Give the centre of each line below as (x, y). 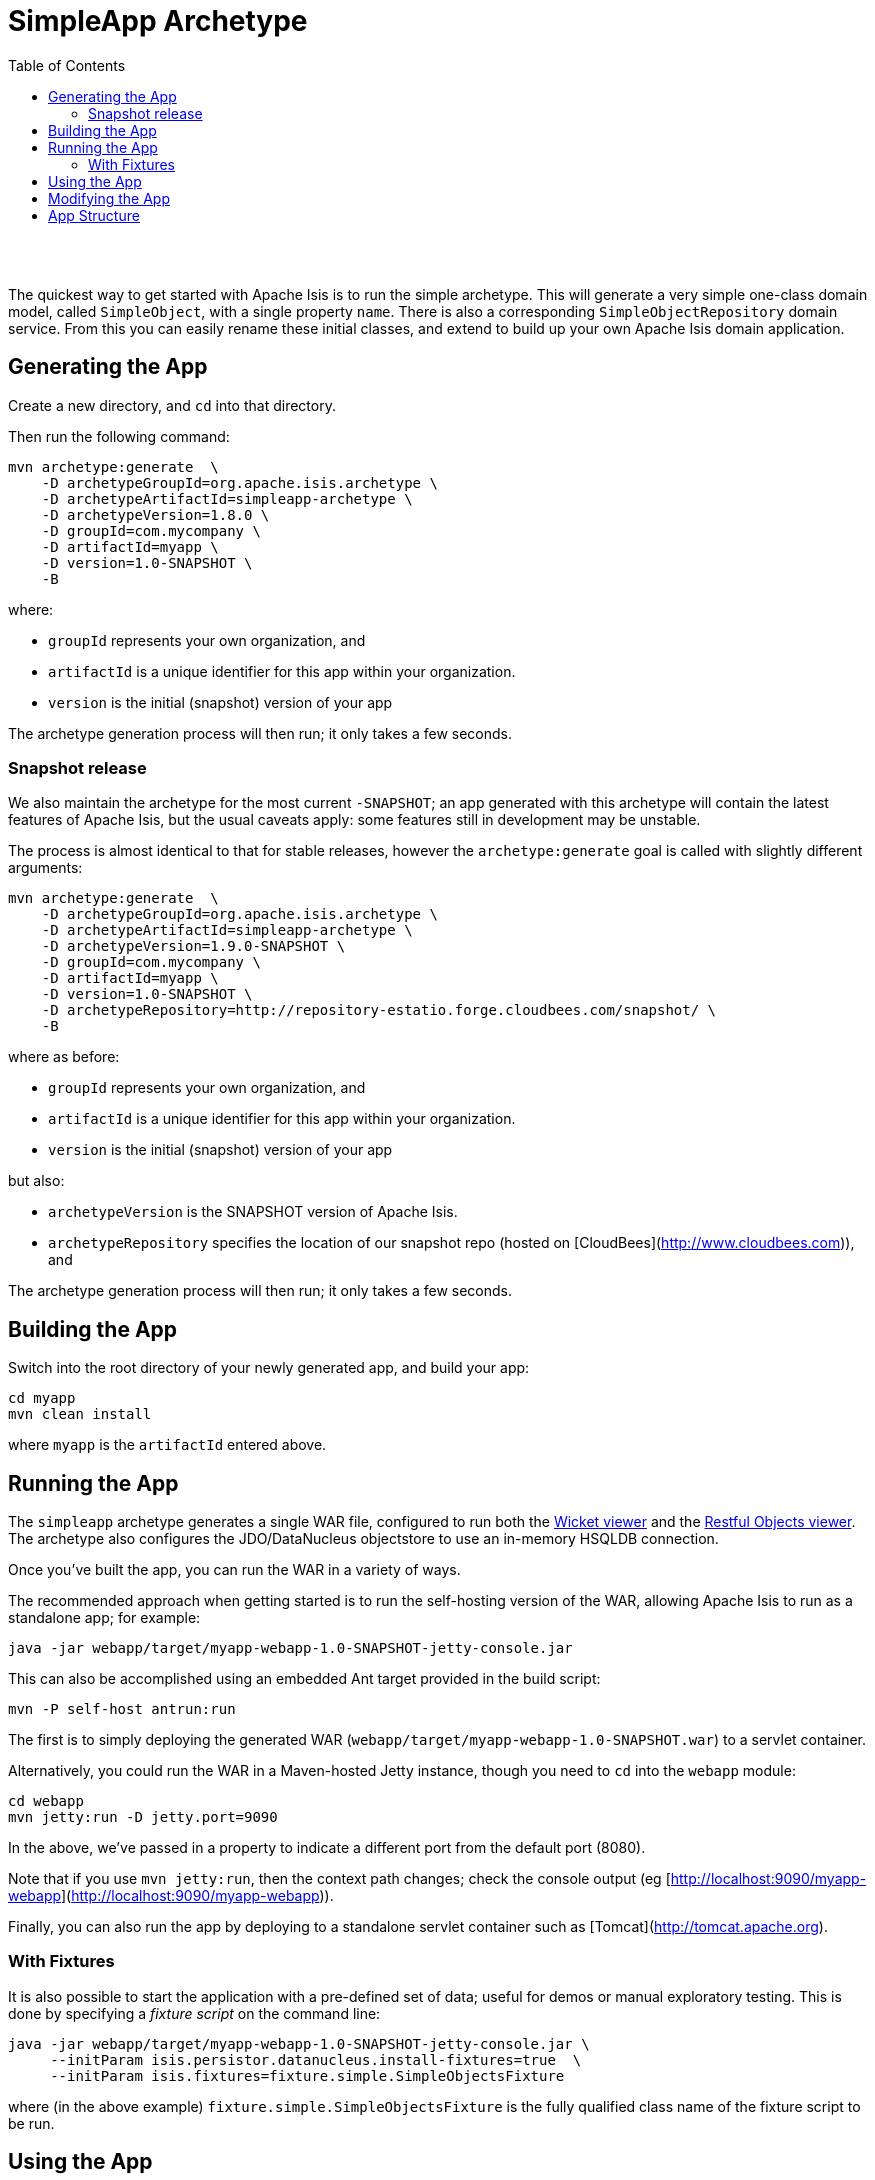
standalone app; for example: (104, 1618)
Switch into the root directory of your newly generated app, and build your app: (269, 1368)
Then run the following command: (119, 436)
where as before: (64, 1057)
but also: (36, 1181)
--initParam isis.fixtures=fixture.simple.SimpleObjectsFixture (307, 2075)
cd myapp (42, 1398)
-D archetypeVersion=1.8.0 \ (155, 514)
